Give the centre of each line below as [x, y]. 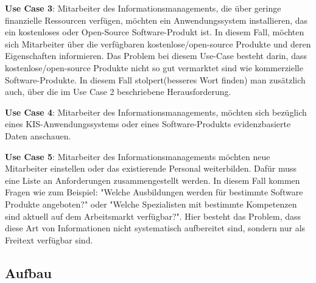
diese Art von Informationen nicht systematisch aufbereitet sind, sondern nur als [155, 228]
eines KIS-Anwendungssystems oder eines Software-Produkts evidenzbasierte [148, 124]
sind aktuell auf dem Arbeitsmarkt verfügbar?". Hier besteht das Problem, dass [153, 216]
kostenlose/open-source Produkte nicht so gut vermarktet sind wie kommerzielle [154, 67]
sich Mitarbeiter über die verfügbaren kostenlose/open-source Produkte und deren [158, 44]
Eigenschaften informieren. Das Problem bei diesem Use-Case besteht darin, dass [156, 56]
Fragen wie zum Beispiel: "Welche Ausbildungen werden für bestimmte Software [154, 192]
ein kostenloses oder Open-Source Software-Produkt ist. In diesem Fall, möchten [155, 32]
